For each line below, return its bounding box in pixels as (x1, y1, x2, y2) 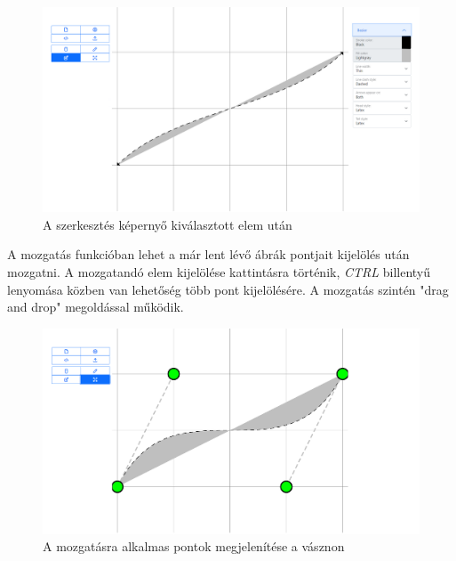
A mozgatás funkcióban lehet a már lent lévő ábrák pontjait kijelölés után (7, 245, 410, 264)
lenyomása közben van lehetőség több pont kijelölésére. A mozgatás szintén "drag (7, 280, 449, 298)
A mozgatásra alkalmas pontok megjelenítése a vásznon (43, 537, 345, 556)
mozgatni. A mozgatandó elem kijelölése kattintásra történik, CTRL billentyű (7, 263, 431, 280)
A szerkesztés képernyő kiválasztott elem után (43, 215, 292, 233)
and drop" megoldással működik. (7, 297, 184, 316)
